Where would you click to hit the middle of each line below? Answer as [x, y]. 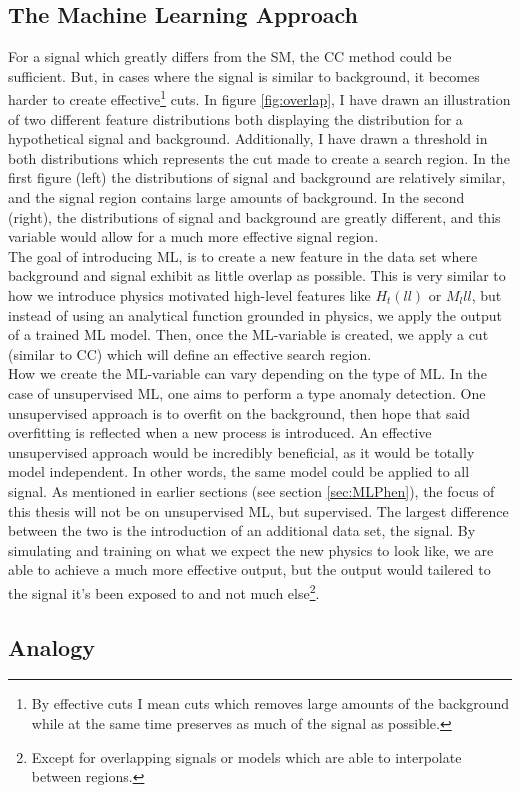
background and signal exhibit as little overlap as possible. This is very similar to [257, 275]
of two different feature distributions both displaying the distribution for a [235, 118]
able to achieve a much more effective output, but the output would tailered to [249, 569]
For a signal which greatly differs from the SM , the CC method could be [230, 56]
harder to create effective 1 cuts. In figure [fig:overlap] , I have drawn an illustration [259, 98]
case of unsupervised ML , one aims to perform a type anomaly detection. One [247, 392]
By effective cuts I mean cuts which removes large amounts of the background [270, 703]
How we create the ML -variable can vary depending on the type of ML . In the [247, 373]
